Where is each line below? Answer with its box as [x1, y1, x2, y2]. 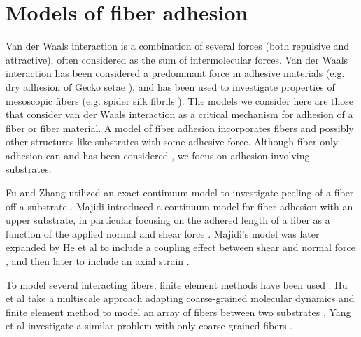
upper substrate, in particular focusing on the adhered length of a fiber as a [6, 213, 330, 227]
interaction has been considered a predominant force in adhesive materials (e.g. [6, 66, 345, 80]
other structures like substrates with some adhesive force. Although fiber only [6, 134, 339, 149]
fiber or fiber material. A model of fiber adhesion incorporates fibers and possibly [6, 120, 354, 135]
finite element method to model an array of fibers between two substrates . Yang [6, 304, 351, 319]
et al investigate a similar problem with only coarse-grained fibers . [6, 318, 293, 333]
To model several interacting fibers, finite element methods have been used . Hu [6, 277, 348, 292]
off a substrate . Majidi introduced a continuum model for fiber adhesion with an [6, 199, 353, 213]
